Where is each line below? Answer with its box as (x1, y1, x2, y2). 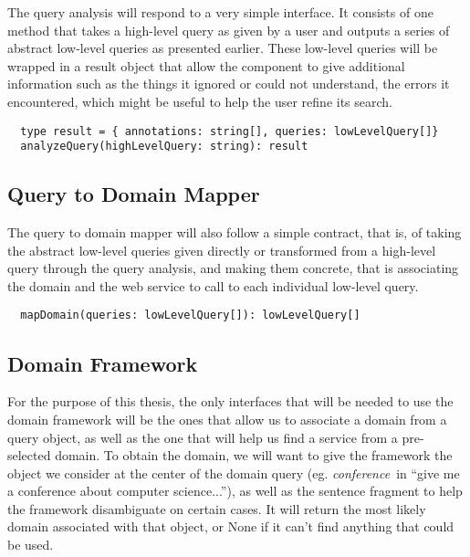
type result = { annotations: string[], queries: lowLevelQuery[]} (20, 124, 439, 138)
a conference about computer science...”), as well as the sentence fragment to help (7, 481, 463, 500)
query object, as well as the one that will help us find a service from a (7, 427, 398, 447)
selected (7, 446, 51, 465)
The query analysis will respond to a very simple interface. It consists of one (7, 3, 433, 21)
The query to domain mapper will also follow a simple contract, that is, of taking (7, 223, 462, 242)
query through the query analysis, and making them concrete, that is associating (7, 258, 459, 278)
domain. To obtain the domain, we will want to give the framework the (55, 446, 453, 465)
